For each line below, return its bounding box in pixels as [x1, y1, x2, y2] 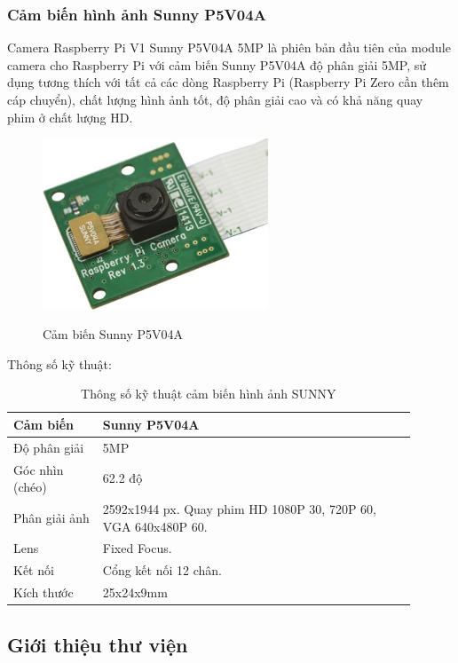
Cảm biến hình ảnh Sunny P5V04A [7, 3, 266, 25]
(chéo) [13, 478, 47, 496]
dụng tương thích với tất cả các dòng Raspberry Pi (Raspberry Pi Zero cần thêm [7, 73, 449, 91]
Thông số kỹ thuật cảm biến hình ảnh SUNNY [81, 384, 336, 403]
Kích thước [13, 583, 74, 602]
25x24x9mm [102, 583, 168, 602]
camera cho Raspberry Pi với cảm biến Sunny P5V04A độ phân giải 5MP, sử [7, 55, 427, 74]
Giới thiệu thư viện [7, 630, 188, 658]
